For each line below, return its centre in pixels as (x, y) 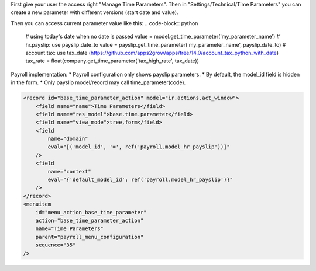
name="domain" (68, 139)
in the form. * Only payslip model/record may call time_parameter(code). (98, 82)
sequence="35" (56, 245)
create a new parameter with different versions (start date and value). (95, 12)
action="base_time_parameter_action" (90, 220)
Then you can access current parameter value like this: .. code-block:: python (104, 23)
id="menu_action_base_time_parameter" (91, 212)
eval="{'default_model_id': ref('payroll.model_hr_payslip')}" (140, 180)
